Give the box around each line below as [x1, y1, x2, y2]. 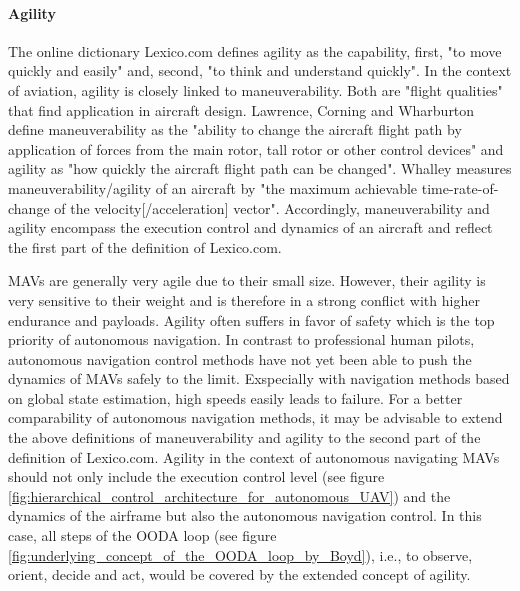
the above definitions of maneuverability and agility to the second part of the [8, 427, 481, 448]
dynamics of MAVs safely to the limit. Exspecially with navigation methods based [8, 368, 510, 389]
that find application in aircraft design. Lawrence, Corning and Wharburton [8, 99, 475, 120]
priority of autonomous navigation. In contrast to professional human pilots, [8, 329, 475, 350]
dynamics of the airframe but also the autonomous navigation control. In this [8, 505, 482, 526]
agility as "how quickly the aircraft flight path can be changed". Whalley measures [8, 158, 512, 179]
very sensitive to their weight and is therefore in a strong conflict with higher [8, 289, 480, 310]
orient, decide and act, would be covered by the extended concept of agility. [8, 564, 471, 585]
